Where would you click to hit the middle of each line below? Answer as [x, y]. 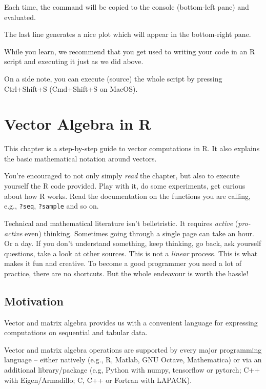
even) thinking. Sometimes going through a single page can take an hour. [139, 233]
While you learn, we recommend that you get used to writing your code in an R [130, 51]
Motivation [34, 301]
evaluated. [20, 17]
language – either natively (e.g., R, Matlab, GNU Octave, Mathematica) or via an [133, 360]
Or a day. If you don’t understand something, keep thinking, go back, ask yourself [133, 243]
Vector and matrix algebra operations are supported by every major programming [133, 349]
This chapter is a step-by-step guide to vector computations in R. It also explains [132, 148]
